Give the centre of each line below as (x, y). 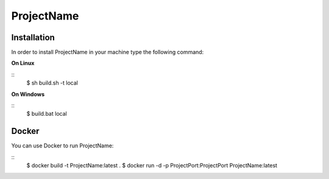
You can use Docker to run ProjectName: (62, 146)
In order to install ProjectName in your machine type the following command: (108, 52)
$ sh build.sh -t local (52, 83)
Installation (33, 37)
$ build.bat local (47, 114)
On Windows (28, 94)
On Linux (23, 63)
